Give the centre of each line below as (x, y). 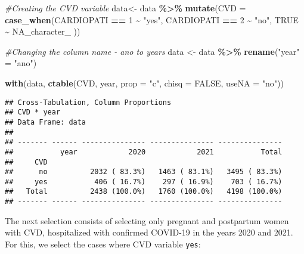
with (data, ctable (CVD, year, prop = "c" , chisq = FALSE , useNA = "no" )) (144, 83)
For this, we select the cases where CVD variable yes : (103, 244)
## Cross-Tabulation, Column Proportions (88, 102)
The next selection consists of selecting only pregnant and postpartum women (147, 220)
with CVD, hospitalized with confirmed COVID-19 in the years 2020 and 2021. (149, 232)
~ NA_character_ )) (43, 31)
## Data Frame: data (46, 122)
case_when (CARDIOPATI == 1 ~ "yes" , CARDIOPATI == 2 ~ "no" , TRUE (152, 19)
